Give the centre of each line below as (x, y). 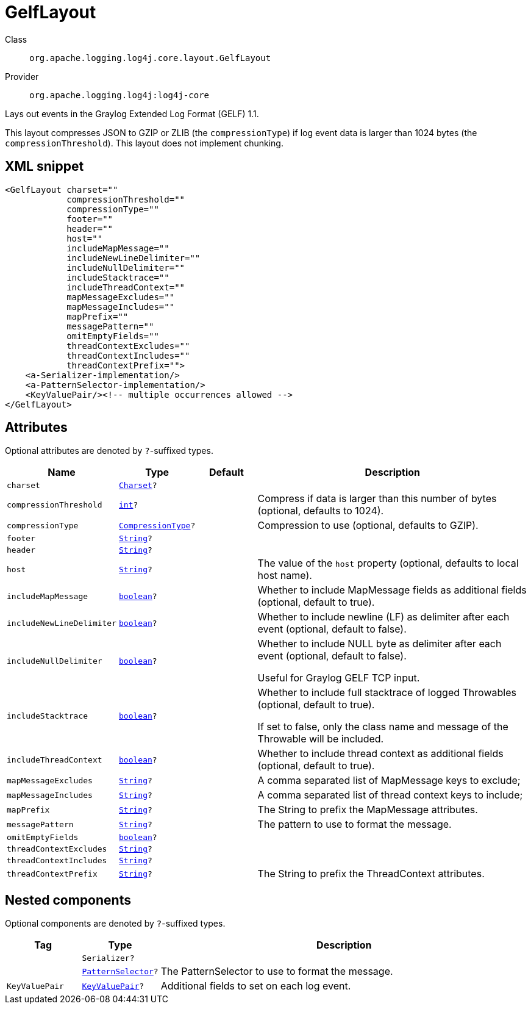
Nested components (68, 900)
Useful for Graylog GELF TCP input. (339, 678)
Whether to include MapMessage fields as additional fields (392, 590)
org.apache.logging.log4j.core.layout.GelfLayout (150, 58)
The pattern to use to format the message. (355, 824)
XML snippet (45, 167)
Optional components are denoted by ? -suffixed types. (115, 924)
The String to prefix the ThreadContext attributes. (371, 874)
